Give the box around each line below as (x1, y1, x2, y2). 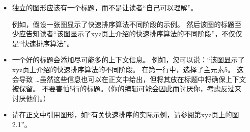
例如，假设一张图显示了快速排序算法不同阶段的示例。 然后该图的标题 (12, 19, 235, 29)
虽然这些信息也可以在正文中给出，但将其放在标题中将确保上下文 (39, 74, 246, 84)
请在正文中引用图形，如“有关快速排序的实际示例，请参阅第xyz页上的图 (12, 109, 239, 120)
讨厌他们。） (12, 93, 50, 103)
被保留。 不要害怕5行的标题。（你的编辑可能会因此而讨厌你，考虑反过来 (12, 83, 242, 94)
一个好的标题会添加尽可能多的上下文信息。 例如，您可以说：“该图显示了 (12, 54, 245, 65)
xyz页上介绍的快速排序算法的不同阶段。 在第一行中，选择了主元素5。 (12, 64, 235, 74)
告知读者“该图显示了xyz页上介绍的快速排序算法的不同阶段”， (26, 28, 222, 39)
